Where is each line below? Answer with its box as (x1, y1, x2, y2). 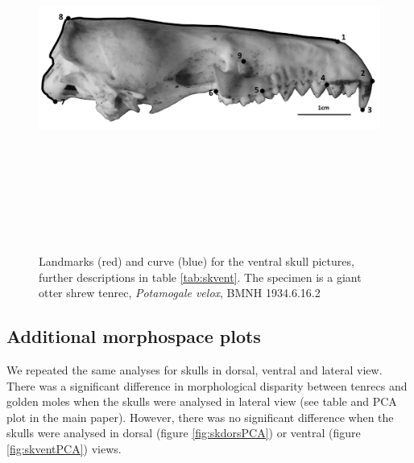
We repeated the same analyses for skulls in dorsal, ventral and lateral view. (6, 362, 383, 378)
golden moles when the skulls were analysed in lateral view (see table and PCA (6, 393, 397, 410)
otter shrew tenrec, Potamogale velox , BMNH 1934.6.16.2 (39, 284, 321, 301)
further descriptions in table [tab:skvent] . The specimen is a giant (39, 268, 362, 285)
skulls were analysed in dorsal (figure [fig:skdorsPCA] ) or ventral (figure (6, 424, 361, 441)
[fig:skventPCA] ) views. (6, 440, 122, 457)
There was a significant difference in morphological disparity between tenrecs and (6, 377, 408, 394)
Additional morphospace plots (6, 324, 261, 349)
